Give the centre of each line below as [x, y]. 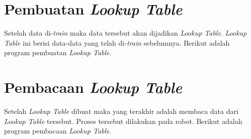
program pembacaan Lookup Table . [58, 131]
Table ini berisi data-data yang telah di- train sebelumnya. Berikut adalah [117, 42]
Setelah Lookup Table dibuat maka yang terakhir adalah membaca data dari [121, 111]
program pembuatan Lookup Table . [58, 52]
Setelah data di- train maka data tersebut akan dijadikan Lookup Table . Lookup [125, 33]
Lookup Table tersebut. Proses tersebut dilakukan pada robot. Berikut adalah [123, 121]
